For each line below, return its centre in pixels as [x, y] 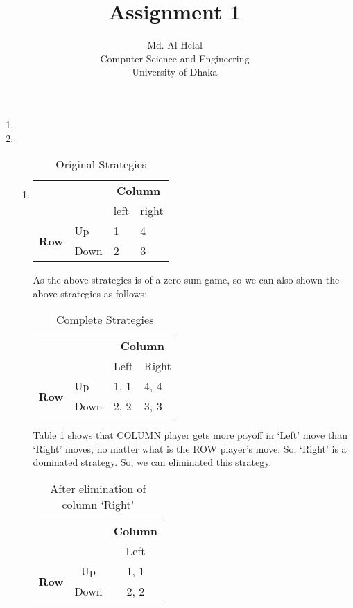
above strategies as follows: [90, 293]
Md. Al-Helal [175, 45]
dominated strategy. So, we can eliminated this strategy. [152, 462]
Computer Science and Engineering [175, 58]
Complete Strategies [105, 320]
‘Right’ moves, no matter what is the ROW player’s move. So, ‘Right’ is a [190, 448]
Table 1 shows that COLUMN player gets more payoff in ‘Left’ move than [190, 435]
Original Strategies [101, 164]
